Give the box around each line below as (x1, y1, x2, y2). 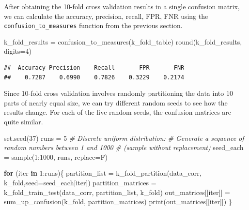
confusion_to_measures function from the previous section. (4, 20, 183, 30)
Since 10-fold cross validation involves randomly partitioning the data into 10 (4, 88, 233, 98)
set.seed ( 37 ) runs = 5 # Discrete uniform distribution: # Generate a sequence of (4, 133, 244, 143)
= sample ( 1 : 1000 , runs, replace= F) (4, 151, 108, 162)
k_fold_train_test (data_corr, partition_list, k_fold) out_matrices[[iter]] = (4, 187, 230, 197)
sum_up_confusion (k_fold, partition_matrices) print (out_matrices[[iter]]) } (4, 196, 232, 207)
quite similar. (4, 117, 43, 126)
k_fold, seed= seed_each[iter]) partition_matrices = (4, 177, 156, 187)
